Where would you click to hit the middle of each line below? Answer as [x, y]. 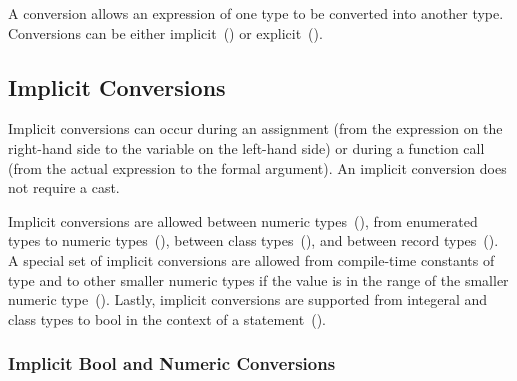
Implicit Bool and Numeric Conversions [172, 363]
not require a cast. [64, 187]
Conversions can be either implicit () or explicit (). [165, 32]
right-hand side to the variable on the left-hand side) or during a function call [246, 147]
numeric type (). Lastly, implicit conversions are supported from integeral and [248, 299]
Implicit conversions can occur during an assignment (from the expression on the [255, 128]
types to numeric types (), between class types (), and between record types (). [253, 240]
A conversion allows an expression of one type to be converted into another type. [256, 13]
